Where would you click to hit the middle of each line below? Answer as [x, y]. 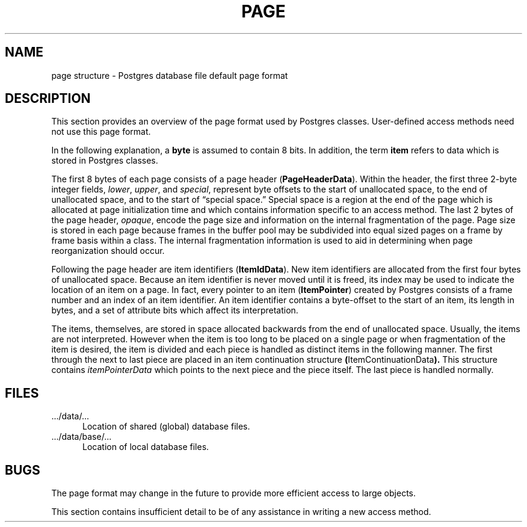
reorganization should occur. [108, 251]
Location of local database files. [146, 447]
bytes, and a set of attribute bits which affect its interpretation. [175, 310]
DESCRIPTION [48, 99]
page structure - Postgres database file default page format [170, 75]
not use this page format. [101, 132]
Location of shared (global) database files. [166, 427]
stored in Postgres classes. [105, 161]
